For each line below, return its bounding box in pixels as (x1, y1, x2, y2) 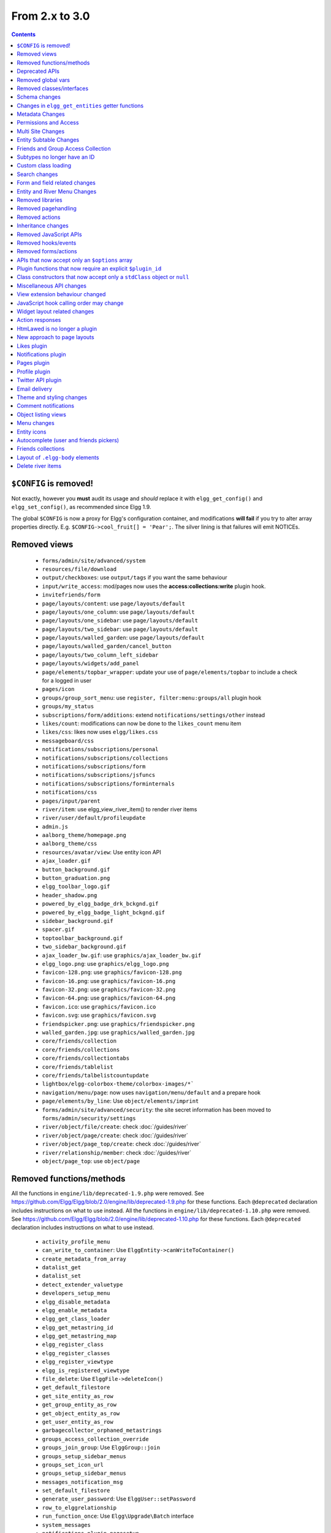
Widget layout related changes (17, 308, 94, 315)
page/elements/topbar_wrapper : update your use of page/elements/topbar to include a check (42, 668, 297, 676)
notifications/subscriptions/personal (42, 746, 159, 753)
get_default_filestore (42, 1384, 110, 1391)
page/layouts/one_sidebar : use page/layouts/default (42, 617, 199, 624)
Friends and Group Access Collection (17, 145, 112, 152)
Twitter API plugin (17, 377, 62, 384)
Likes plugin (17, 342, 47, 350)
